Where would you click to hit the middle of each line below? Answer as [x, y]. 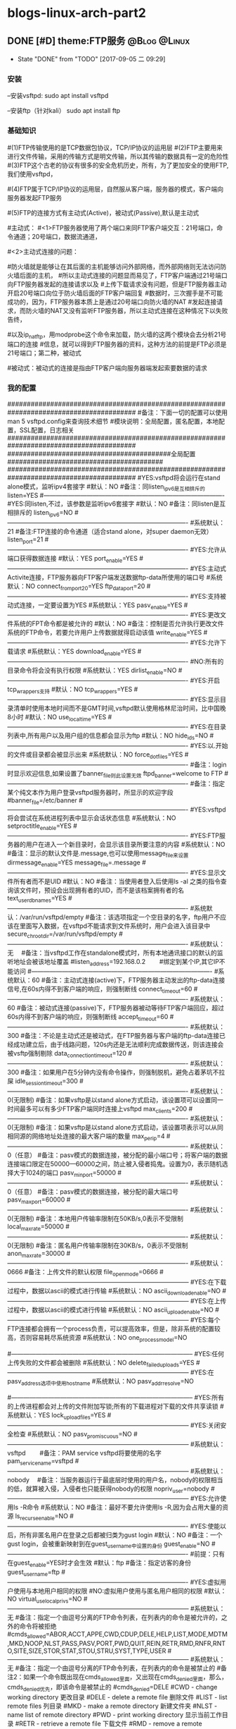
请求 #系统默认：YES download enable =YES [74, 652]
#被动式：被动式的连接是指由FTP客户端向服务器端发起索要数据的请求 [107, 368]
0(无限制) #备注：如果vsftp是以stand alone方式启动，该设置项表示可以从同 [115, 1128]
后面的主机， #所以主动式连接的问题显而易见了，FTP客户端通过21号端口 [124, 275]
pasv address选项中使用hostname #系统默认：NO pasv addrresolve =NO [101, 1382]
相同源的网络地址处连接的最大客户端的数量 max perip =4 [86, 1137]
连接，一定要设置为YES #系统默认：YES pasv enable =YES [101, 606]
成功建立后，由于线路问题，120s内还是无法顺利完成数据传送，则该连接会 [118, 1044]
